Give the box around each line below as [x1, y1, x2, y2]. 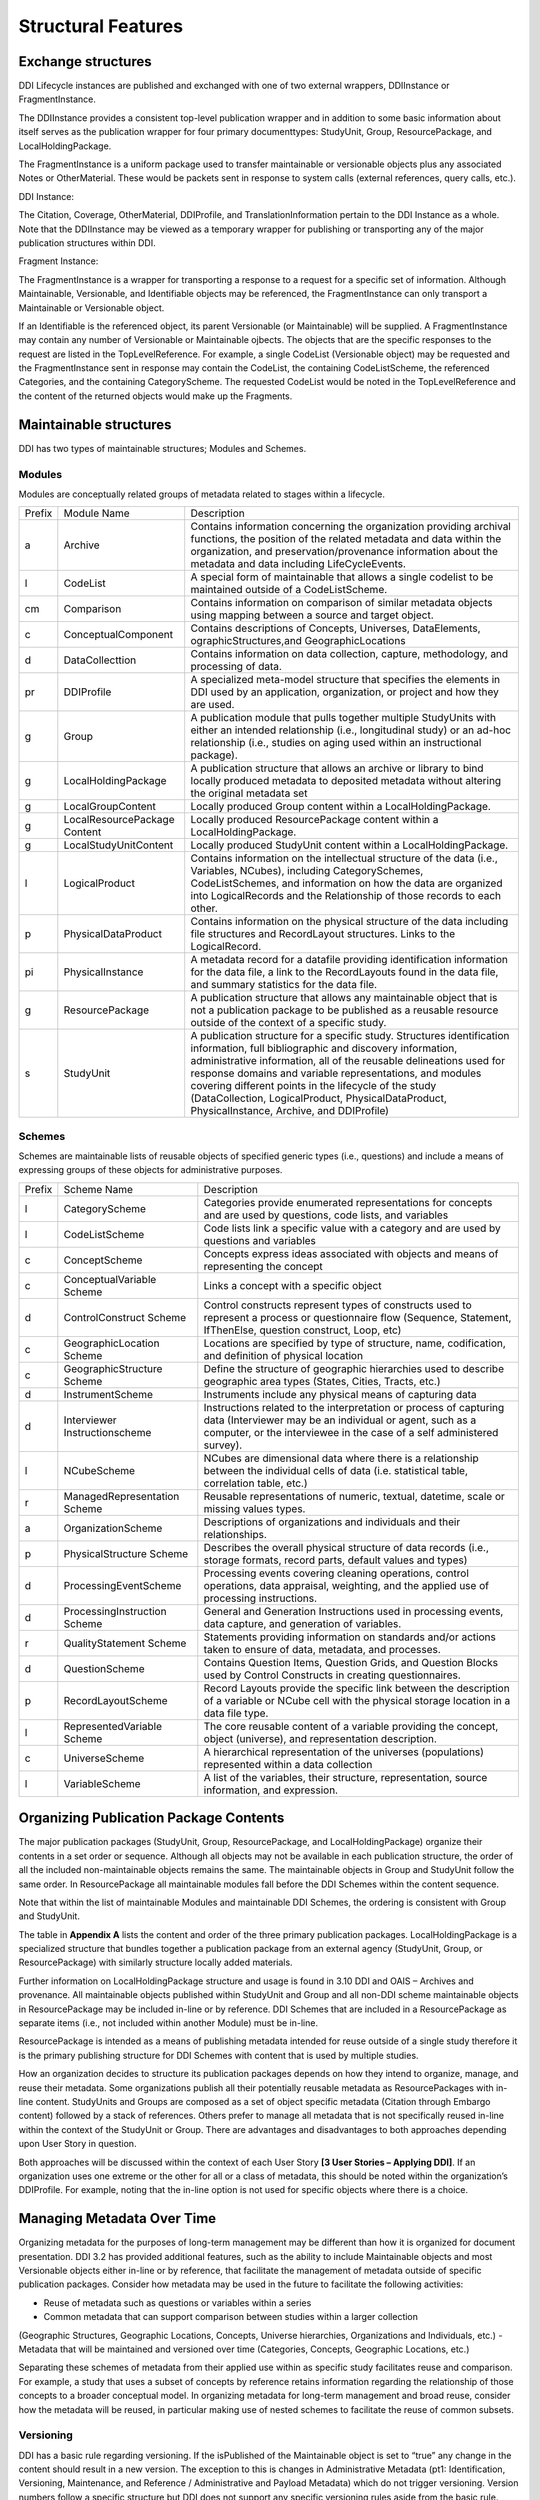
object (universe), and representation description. [203, 1731, 437, 1745]
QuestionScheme [63, 1661, 145, 1675]
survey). [203, 1438, 243, 1452]
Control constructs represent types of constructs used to [203, 1298, 472, 1312]
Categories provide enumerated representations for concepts [203, 1195, 493, 1209]
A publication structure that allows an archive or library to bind [190, 761, 484, 775]
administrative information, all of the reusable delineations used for [190, 1054, 505, 1068]
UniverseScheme [63, 1751, 145, 1765]
